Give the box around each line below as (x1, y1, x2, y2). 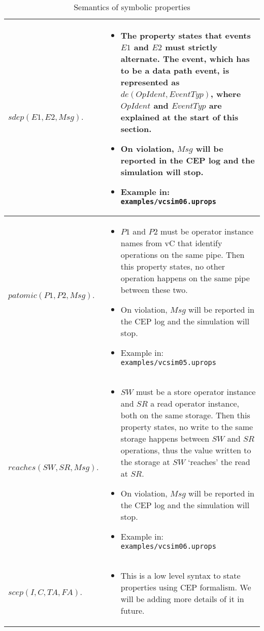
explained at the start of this (120, 111, 239, 123)
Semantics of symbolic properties (74, 1, 190, 13)
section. (120, 123, 152, 135)
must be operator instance (160, 225, 254, 237)
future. (120, 605, 145, 616)
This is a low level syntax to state (120, 570, 241, 581)
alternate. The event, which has (120, 53, 250, 64)
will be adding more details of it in (120, 593, 244, 605)
